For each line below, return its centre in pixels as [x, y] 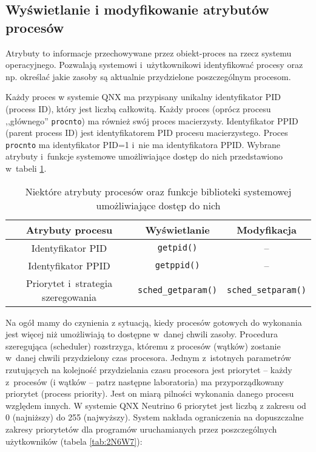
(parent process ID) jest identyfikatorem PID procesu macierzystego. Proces [147, 133]
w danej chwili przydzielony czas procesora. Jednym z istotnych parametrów [148, 358]
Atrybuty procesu [69, 229]
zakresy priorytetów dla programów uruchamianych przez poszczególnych [141, 429]
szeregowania [69, 297]
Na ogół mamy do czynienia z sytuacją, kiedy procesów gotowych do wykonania [154, 322]
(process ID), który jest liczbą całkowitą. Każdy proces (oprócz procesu [138, 108]
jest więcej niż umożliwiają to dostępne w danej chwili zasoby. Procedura [142, 334]
